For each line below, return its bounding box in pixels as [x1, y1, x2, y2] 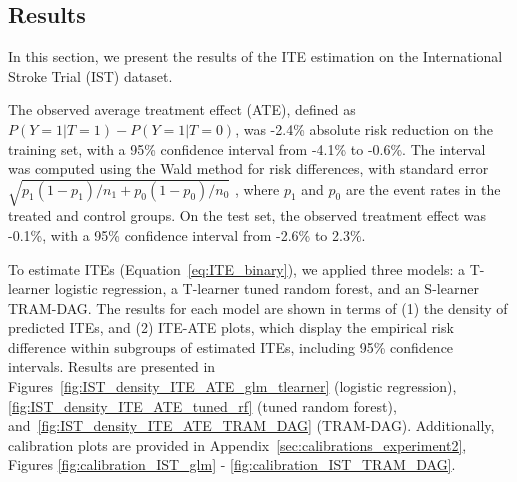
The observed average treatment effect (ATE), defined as [8, 99, 356, 120]
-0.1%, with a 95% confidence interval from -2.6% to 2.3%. [8, 224, 366, 245]
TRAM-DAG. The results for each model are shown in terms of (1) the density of [8, 297, 508, 318]
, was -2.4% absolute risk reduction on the [235, 118, 493, 139]
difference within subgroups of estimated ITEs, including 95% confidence [8, 336, 454, 357]
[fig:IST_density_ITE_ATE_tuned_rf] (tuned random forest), [8, 395, 397, 416]
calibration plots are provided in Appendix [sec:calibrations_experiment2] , [8, 434, 467, 455]
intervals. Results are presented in [8, 356, 216, 377]
